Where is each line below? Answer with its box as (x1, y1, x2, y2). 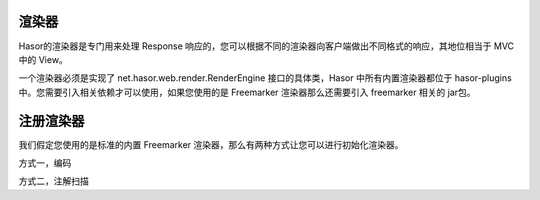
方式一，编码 (18, 156, 72, 169)
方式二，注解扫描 (18, 175, 89, 187)
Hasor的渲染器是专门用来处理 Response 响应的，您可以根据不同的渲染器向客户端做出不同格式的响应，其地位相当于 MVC (18, 40, 515, 52)
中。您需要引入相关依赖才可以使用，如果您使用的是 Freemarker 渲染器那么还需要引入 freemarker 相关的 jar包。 (18, 86, 476, 98)
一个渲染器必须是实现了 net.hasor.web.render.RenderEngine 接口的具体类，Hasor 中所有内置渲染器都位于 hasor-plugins (18, 72, 512, 84)
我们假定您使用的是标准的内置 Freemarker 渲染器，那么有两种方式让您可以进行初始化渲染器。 (18, 138, 404, 150)
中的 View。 (18, 53, 69, 65)
